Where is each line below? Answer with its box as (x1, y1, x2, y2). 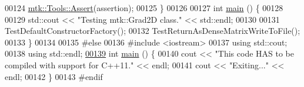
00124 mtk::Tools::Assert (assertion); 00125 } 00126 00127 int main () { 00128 (5, 2, 283, 13)
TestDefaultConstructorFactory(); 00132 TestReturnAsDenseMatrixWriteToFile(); (5, 25, 300, 37)
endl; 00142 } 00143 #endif (5, 70, 103, 82)
